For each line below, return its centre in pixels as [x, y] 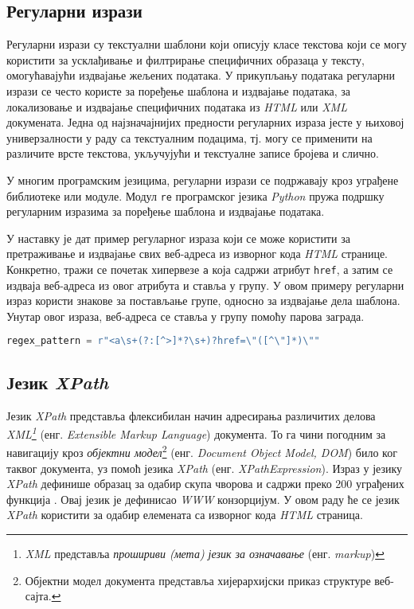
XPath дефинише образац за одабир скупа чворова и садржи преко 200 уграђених [205, 484]
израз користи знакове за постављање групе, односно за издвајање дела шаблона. [203, 301]
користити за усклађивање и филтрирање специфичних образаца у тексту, [186, 59]
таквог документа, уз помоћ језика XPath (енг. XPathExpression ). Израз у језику [205, 468]
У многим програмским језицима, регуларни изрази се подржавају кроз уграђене [203, 180]
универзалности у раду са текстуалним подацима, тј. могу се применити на [189, 137]
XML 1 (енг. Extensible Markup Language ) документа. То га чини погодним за [196, 433]
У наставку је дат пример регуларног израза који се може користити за [178, 238]
